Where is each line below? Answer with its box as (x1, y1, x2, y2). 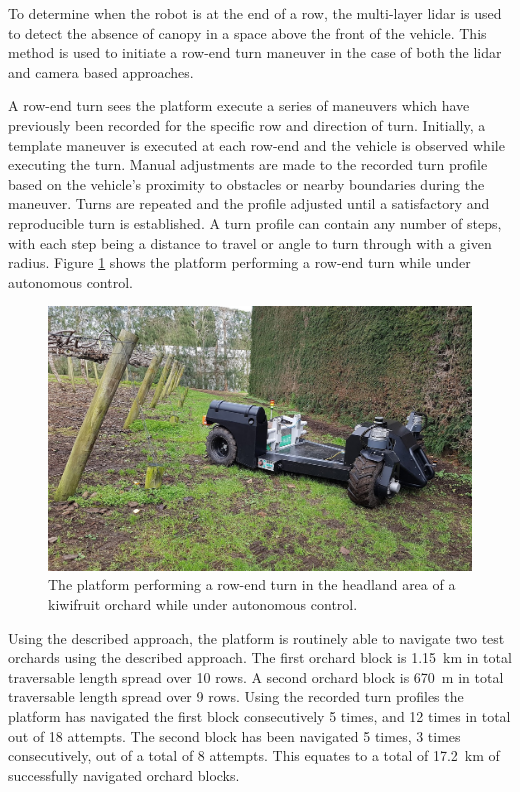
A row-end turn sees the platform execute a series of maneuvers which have (8, 95, 470, 116)
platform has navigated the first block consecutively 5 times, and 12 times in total (8, 706, 511, 727)
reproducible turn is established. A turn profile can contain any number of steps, (8, 212, 502, 233)
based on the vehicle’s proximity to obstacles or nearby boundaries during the (8, 173, 485, 194)
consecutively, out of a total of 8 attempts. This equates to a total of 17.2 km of (8, 745, 500, 766)
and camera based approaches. (8, 61, 194, 82)
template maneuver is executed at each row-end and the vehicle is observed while (8, 134, 505, 155)
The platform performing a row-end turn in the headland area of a (48, 574, 456, 595)
